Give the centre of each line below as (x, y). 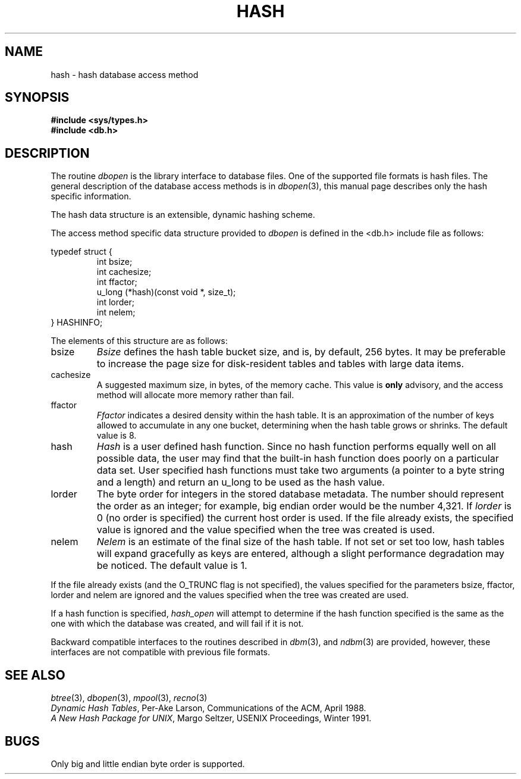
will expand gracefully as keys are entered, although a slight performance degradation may (301, 554)
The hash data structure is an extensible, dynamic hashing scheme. (183, 215)
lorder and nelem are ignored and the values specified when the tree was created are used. (230, 595)
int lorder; (116, 302)
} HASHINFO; (77, 323)
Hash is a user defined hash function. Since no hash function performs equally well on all (296, 447)
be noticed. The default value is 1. (172, 566)
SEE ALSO (35, 675)
